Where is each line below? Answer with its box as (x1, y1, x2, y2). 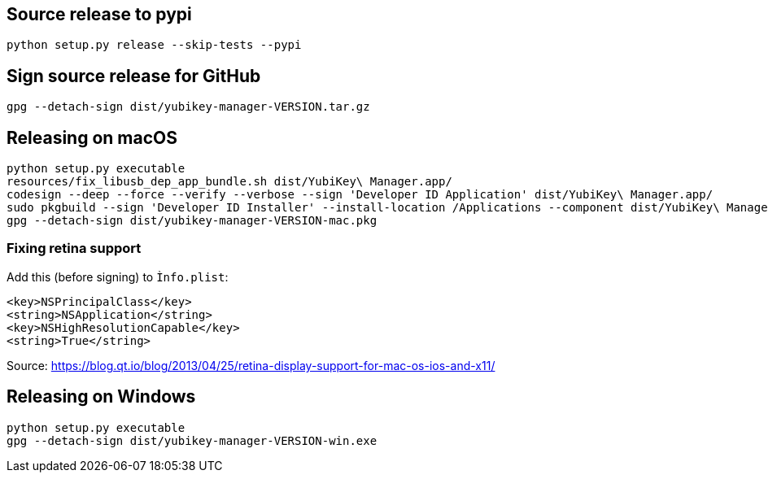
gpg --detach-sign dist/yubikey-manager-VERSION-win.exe (7, 433, 377, 447)
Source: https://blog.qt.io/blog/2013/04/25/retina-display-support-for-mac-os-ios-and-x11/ (7, 358, 495, 372)
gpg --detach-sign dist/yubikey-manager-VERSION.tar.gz (7, 100, 370, 114)
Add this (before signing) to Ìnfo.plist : (7, 269, 229, 284)
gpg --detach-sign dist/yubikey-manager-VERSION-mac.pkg (7, 214, 377, 228)
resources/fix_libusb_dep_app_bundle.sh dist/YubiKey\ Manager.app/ (7, 175, 452, 189)
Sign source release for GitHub (7, 65, 261, 86)
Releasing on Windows (7, 386, 196, 407)
